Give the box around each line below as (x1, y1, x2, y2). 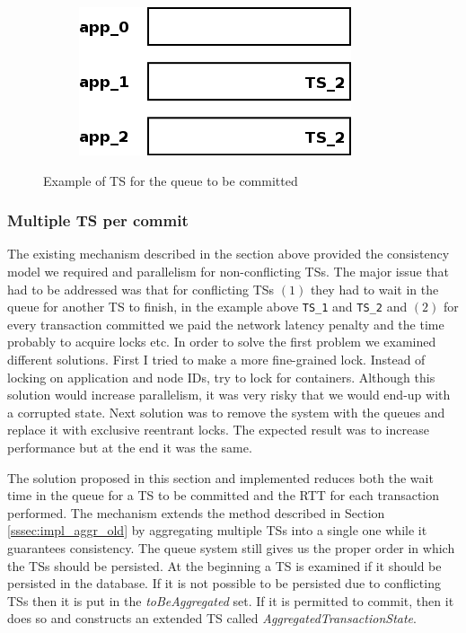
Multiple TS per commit (7, 209, 189, 232)
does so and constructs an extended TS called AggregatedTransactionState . (7, 609, 417, 628)
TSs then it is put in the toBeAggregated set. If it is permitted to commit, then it (7, 591, 454, 610)
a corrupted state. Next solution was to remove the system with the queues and (7, 402, 445, 421)
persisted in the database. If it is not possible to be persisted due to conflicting (7, 574, 441, 593)
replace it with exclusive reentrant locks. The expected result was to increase (7, 420, 429, 439)
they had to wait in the (310, 279, 439, 298)
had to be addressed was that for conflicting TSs (7, 279, 275, 298)
